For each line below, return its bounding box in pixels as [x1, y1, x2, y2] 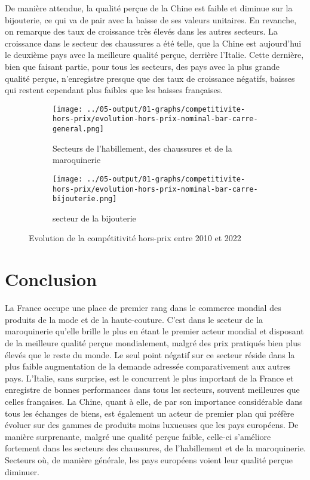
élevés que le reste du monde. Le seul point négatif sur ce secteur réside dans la [5, 348, 295, 361]
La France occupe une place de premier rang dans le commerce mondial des [5, 301, 281, 314]
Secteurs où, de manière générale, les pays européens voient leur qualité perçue [5, 453, 293, 466]
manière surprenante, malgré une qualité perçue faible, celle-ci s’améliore [5, 430, 271, 442]
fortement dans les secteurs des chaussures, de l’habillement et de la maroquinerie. [5, 442, 306, 454]
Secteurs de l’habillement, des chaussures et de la [53, 141, 232, 154]
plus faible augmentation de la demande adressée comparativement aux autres [5, 360, 290, 373]
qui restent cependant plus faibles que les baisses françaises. [5, 84, 223, 96]
